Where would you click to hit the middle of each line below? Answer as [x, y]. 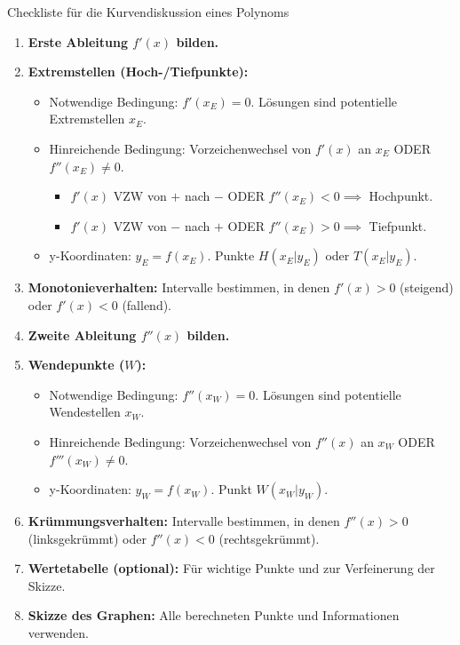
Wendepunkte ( [76, 365]
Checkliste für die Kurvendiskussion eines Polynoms [148, 12]
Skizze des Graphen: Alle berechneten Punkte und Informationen [214, 615]
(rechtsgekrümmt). [269, 538]
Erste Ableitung [78, 41]
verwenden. [58, 633]
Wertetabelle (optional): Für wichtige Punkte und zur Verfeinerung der [231, 568]
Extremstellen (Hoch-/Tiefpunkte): [138, 72]
